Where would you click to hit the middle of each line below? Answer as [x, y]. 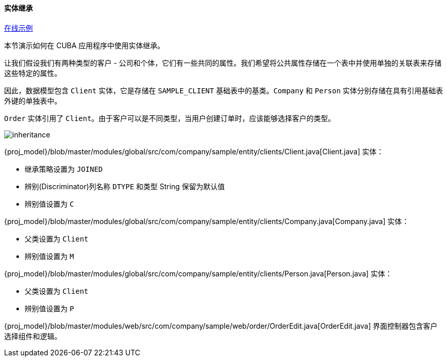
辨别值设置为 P [49, 308]
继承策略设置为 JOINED [64, 169]
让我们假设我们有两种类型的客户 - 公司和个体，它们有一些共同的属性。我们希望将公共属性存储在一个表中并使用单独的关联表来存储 [223, 63]
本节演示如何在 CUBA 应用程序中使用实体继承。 [84, 45]
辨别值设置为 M [49, 256]
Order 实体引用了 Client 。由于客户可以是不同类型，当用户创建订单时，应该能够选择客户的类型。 [170, 118]
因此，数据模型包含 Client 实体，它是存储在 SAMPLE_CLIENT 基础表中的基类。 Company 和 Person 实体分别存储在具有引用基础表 [224, 90]
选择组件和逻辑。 [33, 336]
